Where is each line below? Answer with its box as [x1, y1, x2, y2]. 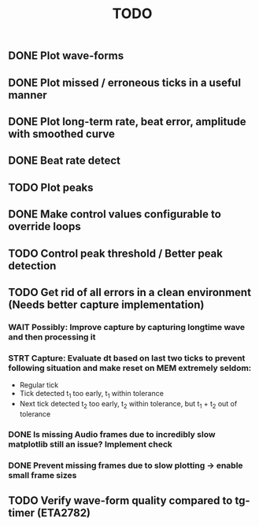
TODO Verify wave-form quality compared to [8, 494, 233, 507]
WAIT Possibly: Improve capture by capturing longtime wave [8, 321, 246, 332]
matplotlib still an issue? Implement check [8, 439, 173, 450]
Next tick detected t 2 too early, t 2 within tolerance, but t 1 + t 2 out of [19, 398, 238, 410]
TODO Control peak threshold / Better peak [8, 246, 223, 260]
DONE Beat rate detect [8, 154, 120, 168]
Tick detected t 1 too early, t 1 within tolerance [19, 389, 164, 400]
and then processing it [8, 332, 96, 343]
